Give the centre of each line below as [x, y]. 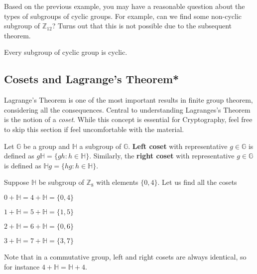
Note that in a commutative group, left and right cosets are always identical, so [125, 256]
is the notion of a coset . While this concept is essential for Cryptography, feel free [128, 119]
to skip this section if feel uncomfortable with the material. [94, 129]
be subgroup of [61, 182]
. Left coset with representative [178, 146]
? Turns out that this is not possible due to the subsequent [142, 26]
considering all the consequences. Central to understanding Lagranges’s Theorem [127, 109]
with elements [117, 182]
